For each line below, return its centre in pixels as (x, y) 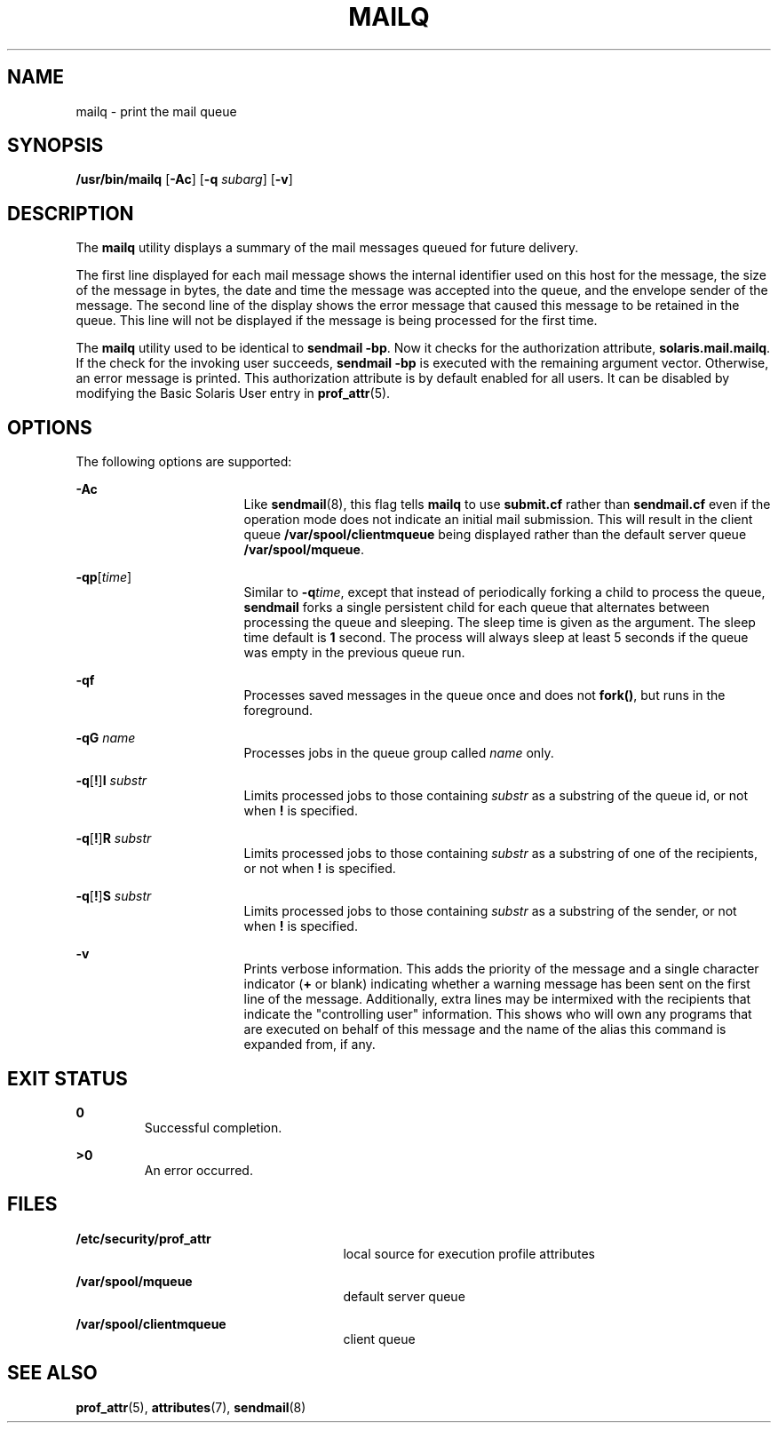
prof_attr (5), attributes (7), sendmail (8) (191, 1407)
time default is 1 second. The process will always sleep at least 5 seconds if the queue (496, 638)
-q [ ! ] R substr (114, 838)
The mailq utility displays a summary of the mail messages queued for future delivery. (327, 248)
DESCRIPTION (71, 213)
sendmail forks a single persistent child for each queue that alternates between (476, 608)
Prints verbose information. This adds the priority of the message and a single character (501, 969)
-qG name (106, 738)
